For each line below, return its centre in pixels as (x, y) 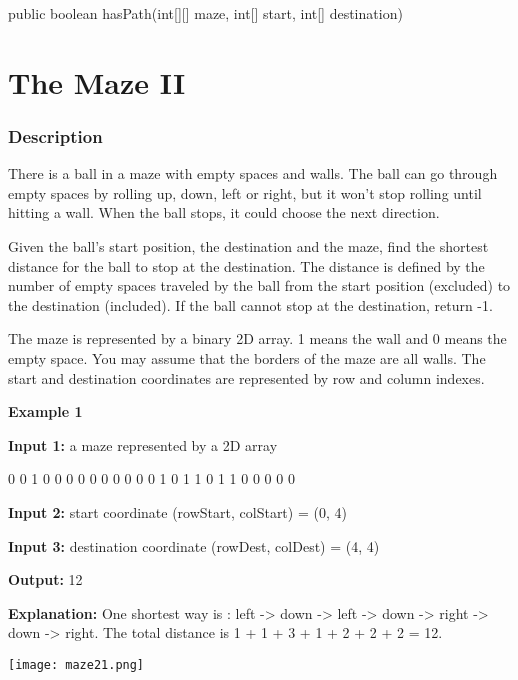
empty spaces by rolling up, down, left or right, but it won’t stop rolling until (245, 192)
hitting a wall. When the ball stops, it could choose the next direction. (224, 212)
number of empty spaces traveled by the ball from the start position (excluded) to (259, 285)
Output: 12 (45, 579)
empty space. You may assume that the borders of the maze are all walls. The (247, 357)
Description (55, 135)
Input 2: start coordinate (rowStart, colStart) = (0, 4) (177, 511)
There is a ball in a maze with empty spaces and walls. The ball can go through (253, 173)
